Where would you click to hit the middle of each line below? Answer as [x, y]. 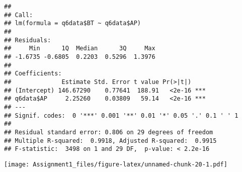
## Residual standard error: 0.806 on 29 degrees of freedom [109, 132]
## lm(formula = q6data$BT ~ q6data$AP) [73, 23]
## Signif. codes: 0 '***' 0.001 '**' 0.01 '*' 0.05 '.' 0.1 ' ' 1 [121, 115]
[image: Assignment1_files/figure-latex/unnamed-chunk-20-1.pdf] [116, 164]
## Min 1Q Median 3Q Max [80, 49]
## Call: [19, 15]
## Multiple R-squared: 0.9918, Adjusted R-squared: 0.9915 [110, 141]
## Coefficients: [33, 74]
